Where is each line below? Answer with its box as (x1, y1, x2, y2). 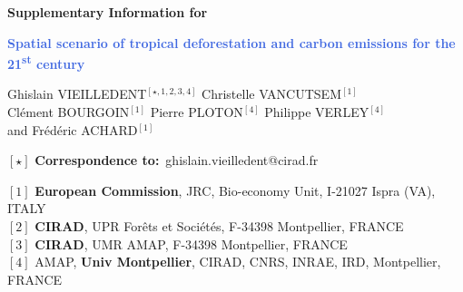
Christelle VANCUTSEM (202, 84, 341, 103)
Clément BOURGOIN (7, 102, 130, 122)
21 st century (7, 52, 85, 73)
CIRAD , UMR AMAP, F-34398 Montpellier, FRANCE (34, 234, 348, 253)
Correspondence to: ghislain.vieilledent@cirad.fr (34, 151, 319, 170)
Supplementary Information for (7, 3, 208, 21)
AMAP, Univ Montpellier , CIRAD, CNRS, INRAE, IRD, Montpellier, (34, 252, 441, 271)
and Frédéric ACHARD (7, 120, 138, 139)
